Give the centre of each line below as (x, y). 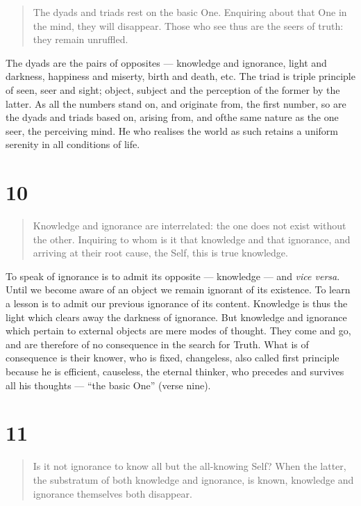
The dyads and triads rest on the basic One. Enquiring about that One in (190, 12)
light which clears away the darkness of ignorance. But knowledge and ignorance (176, 317)
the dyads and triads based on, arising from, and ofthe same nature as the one (172, 117)
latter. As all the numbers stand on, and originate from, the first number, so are (176, 103)
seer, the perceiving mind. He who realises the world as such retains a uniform (172, 130)
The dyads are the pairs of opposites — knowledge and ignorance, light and (166, 62)
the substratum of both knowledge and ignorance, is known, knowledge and (193, 479)
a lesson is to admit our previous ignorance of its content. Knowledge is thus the (177, 303)
